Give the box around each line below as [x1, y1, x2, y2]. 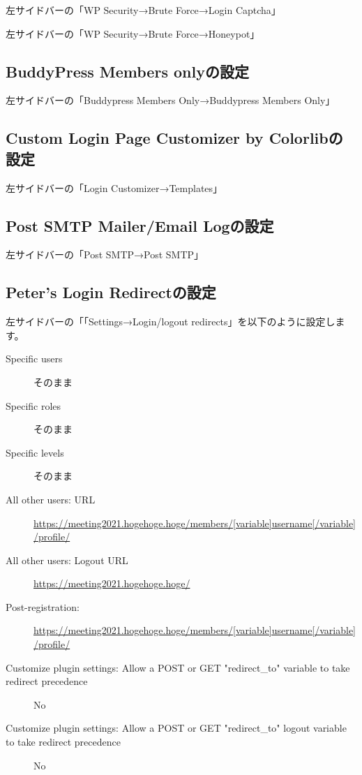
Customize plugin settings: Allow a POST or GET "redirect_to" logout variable [6, 721, 347, 735]
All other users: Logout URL [6, 552, 128, 567]
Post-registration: [6, 599, 80, 614]
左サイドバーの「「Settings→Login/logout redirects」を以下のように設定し [6, 314, 335, 329]
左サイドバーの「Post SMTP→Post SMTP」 [6, 247, 204, 262]
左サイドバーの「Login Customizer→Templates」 [6, 180, 223, 195]
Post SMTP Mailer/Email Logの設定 [6, 214, 274, 236]
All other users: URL [6, 492, 96, 506]
